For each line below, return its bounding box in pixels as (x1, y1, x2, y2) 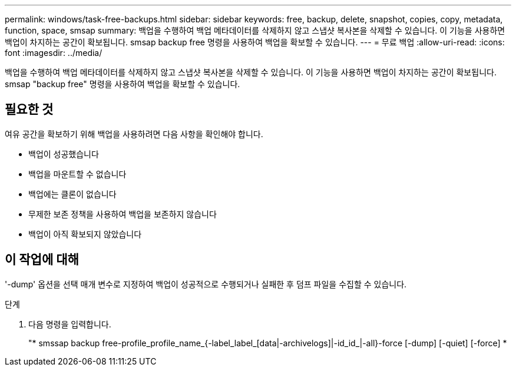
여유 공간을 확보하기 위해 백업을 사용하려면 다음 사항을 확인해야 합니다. (5, 128, 263, 139)
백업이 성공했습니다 (28, 148, 99, 159)
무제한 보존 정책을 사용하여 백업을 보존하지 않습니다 (28, 208, 217, 219)
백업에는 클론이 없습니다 (28, 188, 117, 199)
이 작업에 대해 (5, 252, 79, 267)
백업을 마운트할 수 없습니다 (28, 168, 127, 179)
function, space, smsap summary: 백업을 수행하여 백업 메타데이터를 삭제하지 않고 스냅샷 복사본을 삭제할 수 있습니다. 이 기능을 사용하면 (5, 25, 505, 35)
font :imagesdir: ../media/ (5, 48, 102, 58)
